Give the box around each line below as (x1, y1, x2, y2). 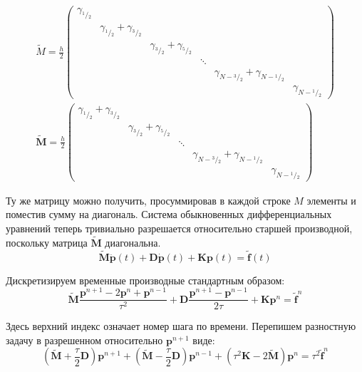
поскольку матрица (6, 234, 88, 249)
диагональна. (105, 234, 161, 249)
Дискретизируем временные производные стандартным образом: (6, 272, 285, 287)
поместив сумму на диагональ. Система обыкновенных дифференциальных (6, 207, 332, 222)
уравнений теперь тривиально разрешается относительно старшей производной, (6, 220, 353, 235)
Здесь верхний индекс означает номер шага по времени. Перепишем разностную (6, 319, 356, 334)
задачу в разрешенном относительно (6, 332, 163, 347)
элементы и (306, 192, 356, 207)
